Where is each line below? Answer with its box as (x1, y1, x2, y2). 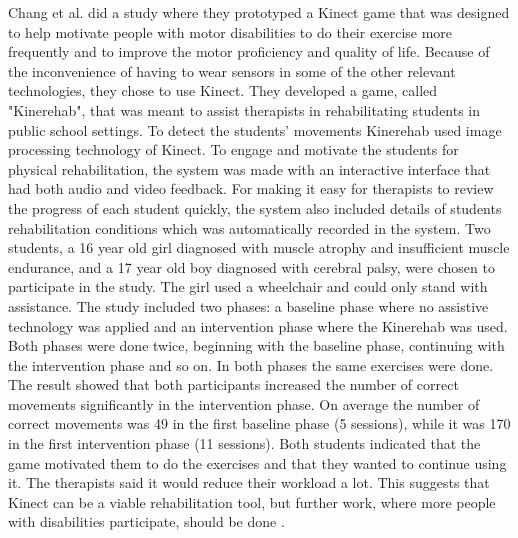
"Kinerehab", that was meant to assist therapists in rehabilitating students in (8, 99, 481, 120)
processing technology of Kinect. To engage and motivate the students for (8, 139, 459, 160)
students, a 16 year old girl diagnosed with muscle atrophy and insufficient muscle (8, 237, 510, 258)
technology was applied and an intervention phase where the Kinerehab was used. (8, 315, 508, 336)
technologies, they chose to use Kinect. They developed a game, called (8, 80, 438, 101)
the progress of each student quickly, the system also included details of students (8, 197, 502, 218)
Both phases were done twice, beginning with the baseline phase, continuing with (8, 335, 505, 356)
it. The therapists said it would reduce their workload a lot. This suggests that (8, 472, 490, 493)
